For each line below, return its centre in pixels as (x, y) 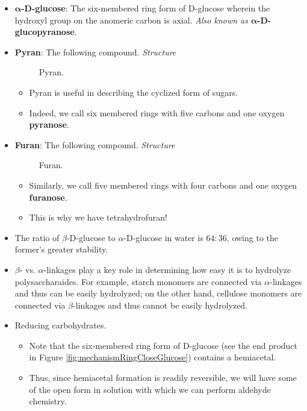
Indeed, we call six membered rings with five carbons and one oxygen (157, 112)
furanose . (48, 197)
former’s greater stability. (61, 249)
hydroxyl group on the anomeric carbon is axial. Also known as (131, 20)
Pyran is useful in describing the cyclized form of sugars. (134, 92)
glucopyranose (45, 32)
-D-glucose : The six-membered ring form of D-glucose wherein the (146, 8)
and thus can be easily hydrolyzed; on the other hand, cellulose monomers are (158, 293)
